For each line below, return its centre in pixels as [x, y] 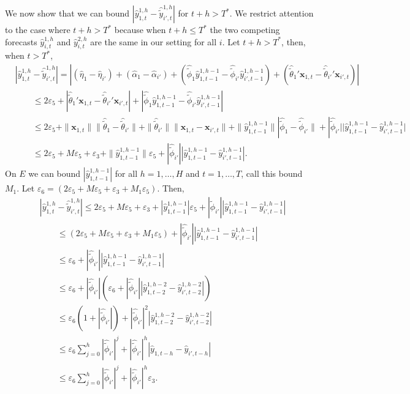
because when [140, 29]
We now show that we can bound [67, 13]
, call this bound [272, 173]
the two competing [245, 29]
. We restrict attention [271, 13]
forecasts [21, 41]
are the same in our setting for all [154, 41]
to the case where [38, 29]
